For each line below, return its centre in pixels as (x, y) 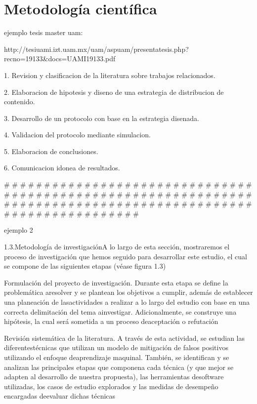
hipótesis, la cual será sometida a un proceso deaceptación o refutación (111, 321)
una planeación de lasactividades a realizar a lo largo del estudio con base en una (127, 302)
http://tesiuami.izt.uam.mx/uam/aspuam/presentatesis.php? (96, 49)
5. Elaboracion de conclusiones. (51, 151)
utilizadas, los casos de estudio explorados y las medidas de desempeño (111, 386)
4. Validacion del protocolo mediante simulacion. (77, 135)
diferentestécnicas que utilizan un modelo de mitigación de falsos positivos (116, 347)
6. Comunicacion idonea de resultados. (62, 168)
